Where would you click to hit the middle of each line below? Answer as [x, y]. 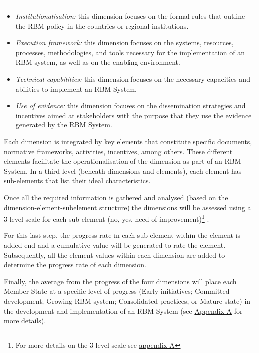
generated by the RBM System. [64, 125]
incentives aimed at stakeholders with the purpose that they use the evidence [133, 115]
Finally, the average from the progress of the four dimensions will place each [120, 281]
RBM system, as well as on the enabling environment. [98, 62]
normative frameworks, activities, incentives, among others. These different [118, 151]
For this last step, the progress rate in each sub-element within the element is [122, 235]
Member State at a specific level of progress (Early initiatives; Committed [117, 291]
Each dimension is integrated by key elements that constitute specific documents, [128, 141]
